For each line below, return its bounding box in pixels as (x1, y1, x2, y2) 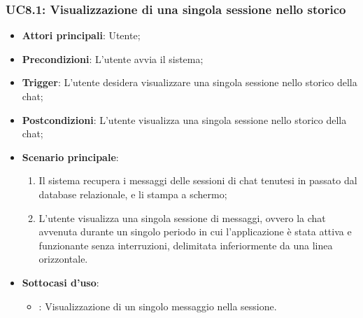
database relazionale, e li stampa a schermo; (38, 186, 227, 201)
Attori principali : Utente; (22, 28, 141, 43)
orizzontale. (38, 251, 88, 266)
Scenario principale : (22, 149, 119, 164)
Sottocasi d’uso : (22, 275, 99, 289)
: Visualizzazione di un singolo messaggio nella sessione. (38, 298, 277, 313)
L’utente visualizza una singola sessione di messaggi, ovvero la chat (38, 210, 326, 225)
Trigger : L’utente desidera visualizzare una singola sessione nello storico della (22, 75, 357, 90)
